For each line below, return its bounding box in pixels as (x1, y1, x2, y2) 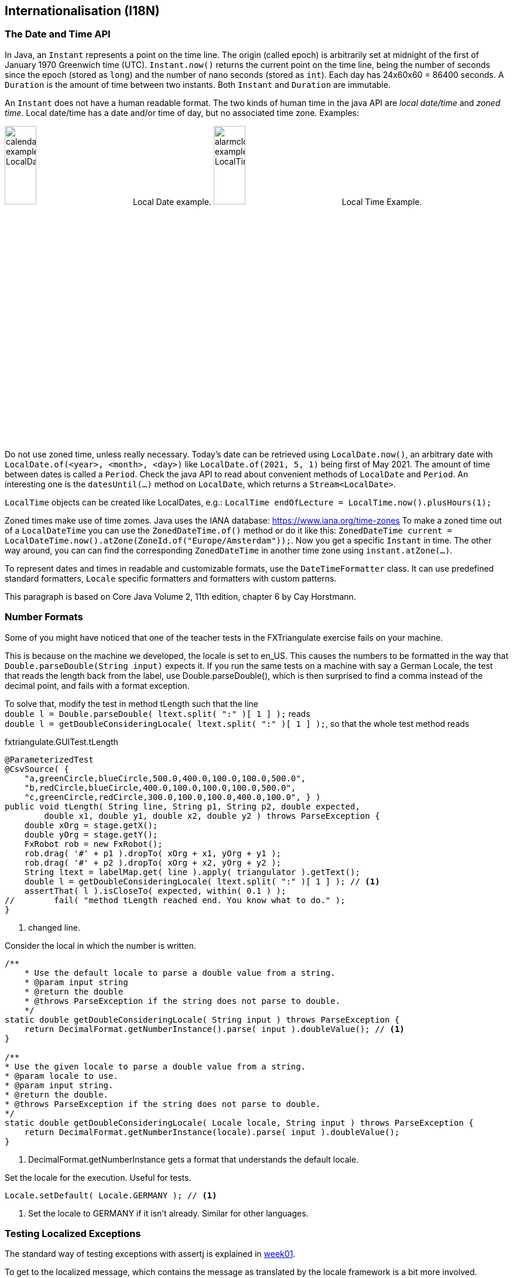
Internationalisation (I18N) (5, 4, 160, 18)
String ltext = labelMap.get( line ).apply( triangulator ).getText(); (24, 867, 360, 877)
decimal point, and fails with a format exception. (5, 680, 190, 691)
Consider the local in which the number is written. (5, 940, 196, 951)
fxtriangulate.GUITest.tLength (5, 736, 118, 747)
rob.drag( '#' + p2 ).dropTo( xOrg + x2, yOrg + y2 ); (24, 857, 282, 867)
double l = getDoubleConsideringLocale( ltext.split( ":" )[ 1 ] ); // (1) (24, 876, 380, 886)
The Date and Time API (5, 28, 111, 40)
